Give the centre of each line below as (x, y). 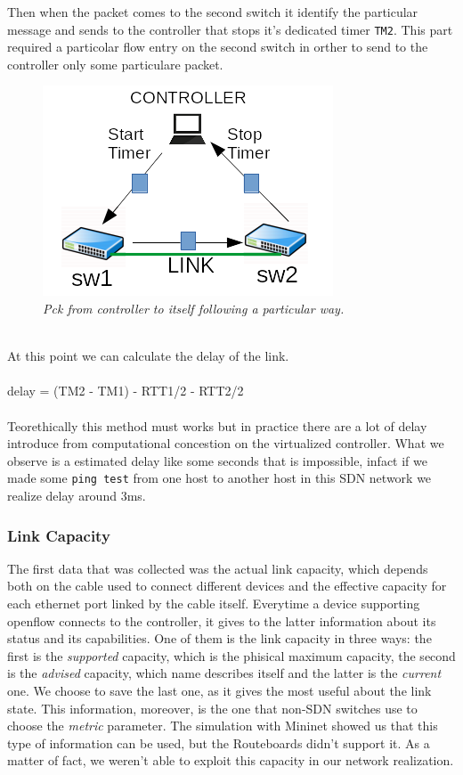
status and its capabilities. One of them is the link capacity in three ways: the (219, 638)
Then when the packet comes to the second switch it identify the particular (213, 12)
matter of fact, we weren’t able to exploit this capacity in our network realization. (231, 760)
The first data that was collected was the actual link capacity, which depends (218, 568)
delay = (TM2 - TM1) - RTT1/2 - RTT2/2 (126, 391)
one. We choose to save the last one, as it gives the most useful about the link (219, 690)
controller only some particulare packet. (115, 64)
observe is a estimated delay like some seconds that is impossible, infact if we (217, 460)
